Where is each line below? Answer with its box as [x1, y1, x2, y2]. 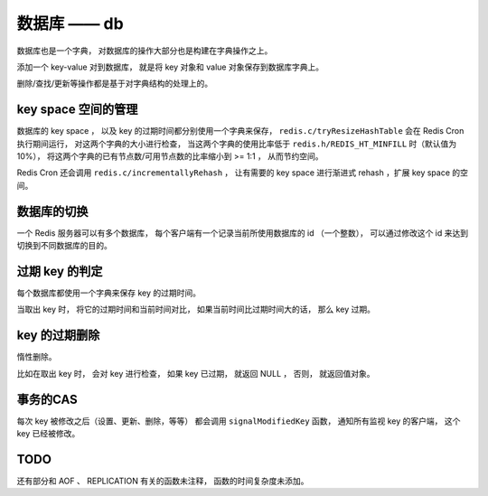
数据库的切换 [16, 203, 89, 219]
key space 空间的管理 [16, 102, 138, 117]
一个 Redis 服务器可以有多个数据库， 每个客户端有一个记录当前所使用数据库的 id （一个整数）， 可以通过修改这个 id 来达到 [16, 227, 469, 239]
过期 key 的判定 [16, 263, 103, 279]
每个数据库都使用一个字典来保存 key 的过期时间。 [16, 287, 201, 298]
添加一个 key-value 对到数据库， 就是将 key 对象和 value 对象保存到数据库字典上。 [16, 61, 324, 72]
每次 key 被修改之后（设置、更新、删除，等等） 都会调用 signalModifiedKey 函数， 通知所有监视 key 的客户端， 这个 [16, 416, 461, 426]
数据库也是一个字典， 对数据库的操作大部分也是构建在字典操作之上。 [16, 45, 273, 56]
